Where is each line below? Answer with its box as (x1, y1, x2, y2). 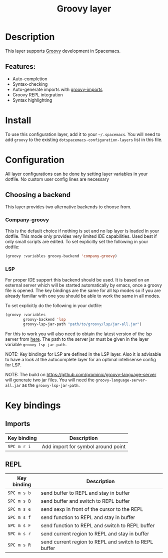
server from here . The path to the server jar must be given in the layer (5, 336, 149, 342)
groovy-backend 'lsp (23, 317, 66, 322)
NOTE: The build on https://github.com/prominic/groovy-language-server (5, 371, 156, 377)
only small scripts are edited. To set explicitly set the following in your (5, 238, 148, 244)
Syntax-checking (12, 81, 48, 87)
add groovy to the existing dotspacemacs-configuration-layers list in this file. (5, 136, 162, 143)
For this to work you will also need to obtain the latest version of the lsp (5, 331, 152, 337)
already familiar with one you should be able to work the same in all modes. (5, 293, 160, 299)
